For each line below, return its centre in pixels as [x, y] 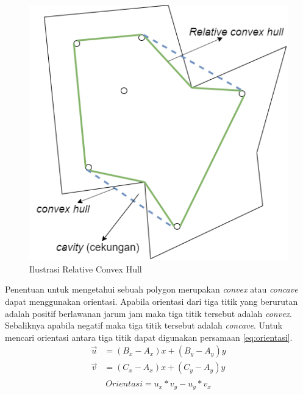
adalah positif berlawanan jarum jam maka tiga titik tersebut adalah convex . [148, 313]
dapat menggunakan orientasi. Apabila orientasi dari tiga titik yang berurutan [151, 301]
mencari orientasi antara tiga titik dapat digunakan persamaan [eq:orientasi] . [149, 337]
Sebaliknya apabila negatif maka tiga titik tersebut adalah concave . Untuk [144, 325]
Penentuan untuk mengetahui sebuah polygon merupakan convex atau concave [151, 289]
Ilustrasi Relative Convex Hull [86, 269]
